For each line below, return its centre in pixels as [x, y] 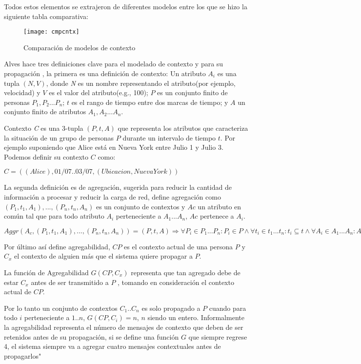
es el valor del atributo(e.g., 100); [99, 92]
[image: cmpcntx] [51, 32]
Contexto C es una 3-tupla [44, 128]
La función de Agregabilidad [46, 272]
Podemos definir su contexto [46, 156]
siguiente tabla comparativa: [46, 16]
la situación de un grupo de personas [59, 137]
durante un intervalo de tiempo [169, 137]
